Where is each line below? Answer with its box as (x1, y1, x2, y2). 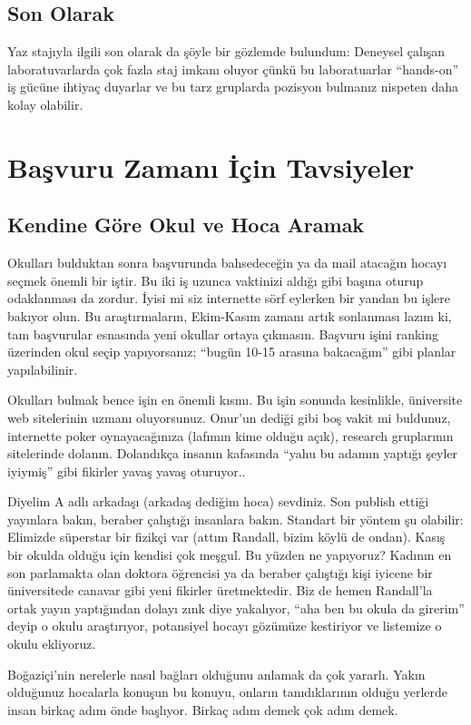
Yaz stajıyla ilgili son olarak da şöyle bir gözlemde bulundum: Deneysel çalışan (7, 42, 446, 61)
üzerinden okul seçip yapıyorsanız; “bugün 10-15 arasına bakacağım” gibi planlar (7, 342, 456, 361)
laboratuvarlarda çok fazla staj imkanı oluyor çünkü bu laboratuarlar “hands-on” (7, 59, 459, 78)
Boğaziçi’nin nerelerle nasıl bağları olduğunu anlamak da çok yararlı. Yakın (7, 664, 426, 683)
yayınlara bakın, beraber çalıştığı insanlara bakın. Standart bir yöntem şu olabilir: (7, 509, 464, 528)
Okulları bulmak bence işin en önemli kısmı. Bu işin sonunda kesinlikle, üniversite (7, 390, 463, 409)
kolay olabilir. (7, 94, 83, 113)
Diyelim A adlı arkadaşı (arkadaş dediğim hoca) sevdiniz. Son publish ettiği (7, 492, 429, 511)
